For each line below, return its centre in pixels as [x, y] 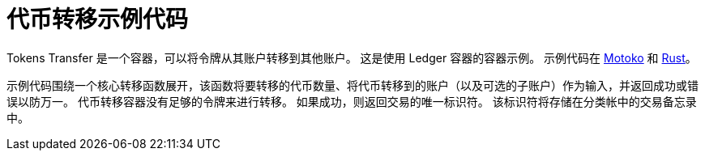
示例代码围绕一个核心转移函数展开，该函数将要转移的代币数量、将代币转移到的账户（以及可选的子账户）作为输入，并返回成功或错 [352, 85]
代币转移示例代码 [98, 19]
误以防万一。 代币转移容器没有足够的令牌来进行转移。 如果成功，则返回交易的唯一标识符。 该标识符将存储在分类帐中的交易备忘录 [352, 101]
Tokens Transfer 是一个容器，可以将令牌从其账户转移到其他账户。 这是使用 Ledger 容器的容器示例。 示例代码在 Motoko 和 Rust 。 [352, 57]
